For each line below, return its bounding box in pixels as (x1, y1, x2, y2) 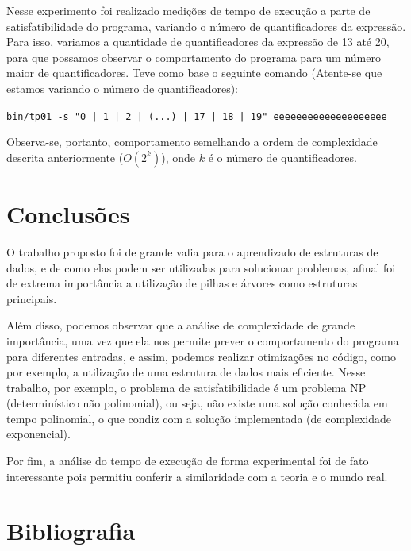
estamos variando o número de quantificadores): (6, 79, 239, 96)
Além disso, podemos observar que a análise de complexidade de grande (6, 317, 355, 333)
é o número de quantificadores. (208, 148, 357, 165)
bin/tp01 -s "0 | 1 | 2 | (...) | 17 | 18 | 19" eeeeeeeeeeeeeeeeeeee (6, 110, 387, 122)
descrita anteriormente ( (6, 148, 124, 165)
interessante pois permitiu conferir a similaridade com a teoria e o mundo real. (6, 468, 388, 484)
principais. (6, 290, 57, 306)
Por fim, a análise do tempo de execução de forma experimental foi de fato (6, 453, 369, 469)
